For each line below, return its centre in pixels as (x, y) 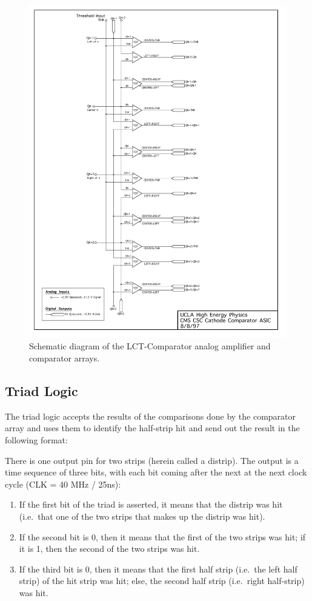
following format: (36, 440)
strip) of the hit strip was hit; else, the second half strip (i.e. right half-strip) (162, 581)
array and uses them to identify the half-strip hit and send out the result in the (152, 428)
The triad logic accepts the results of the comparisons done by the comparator (151, 416)
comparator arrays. (65, 358)
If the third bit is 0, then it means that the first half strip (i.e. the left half (158, 569)
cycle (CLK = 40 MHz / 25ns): (63, 484)
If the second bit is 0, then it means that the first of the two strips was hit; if (162, 536)
